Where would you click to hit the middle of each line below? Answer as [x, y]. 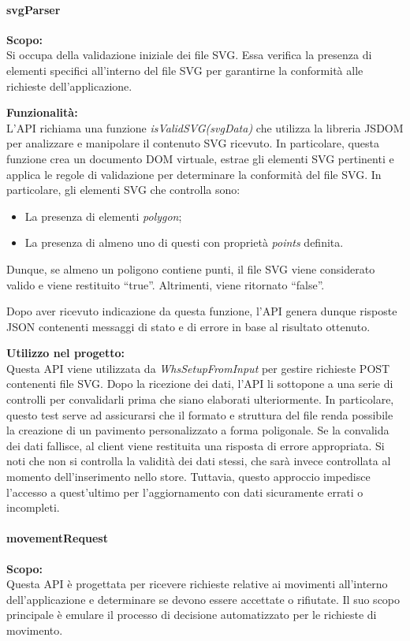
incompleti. [33, 507]
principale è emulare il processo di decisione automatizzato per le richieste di [192, 615]
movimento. [35, 630]
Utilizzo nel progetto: [66, 353]
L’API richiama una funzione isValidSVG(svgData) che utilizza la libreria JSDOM [205, 127]
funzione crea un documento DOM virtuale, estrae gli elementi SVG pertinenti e [200, 158]
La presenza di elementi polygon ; [103, 216]
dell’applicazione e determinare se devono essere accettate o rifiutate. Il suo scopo [203, 599]
